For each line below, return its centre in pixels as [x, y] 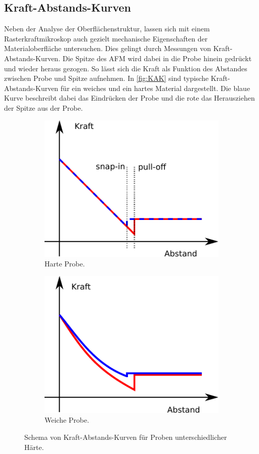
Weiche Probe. [67, 420]
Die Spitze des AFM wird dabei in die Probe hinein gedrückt [157, 58]
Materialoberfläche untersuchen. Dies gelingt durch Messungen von [108, 48]
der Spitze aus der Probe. [44, 107]
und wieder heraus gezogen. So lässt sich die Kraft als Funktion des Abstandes [126, 68]
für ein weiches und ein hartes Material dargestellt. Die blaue [155, 88]
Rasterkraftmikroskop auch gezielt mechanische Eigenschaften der [106, 38]
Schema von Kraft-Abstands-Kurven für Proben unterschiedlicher [126, 437]
